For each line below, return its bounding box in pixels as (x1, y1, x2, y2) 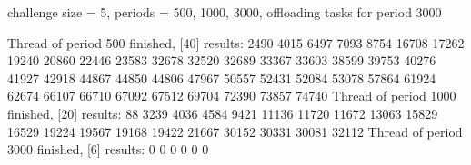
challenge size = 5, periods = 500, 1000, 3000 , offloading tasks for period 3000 (7, 3, 442, 21)
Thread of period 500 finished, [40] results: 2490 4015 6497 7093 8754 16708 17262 (7, 33, 465, 52)
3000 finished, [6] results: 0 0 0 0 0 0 (7, 140, 209, 159)
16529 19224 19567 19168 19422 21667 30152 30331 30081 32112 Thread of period (7, 121, 463, 141)
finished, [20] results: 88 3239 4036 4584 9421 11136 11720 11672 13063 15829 (7, 103, 438, 122)
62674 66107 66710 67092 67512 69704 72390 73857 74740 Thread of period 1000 (7, 86, 456, 105)
